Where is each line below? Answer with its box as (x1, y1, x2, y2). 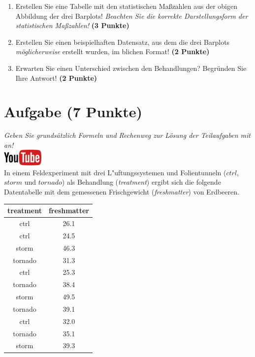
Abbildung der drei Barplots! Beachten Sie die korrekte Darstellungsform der (15, 10, 248, 21)
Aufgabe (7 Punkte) (4, 101, 143, 122)
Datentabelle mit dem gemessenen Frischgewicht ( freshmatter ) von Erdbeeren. (4, 187, 239, 197)
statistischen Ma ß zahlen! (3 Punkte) (15, 20, 129, 31)
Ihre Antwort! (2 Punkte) (15, 72, 97, 83)
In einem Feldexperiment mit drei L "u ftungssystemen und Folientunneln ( (4, 167, 226, 177)
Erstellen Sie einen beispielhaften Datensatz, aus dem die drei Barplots (15, 36, 230, 47)
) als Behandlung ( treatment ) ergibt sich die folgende (62, 177, 221, 187)
